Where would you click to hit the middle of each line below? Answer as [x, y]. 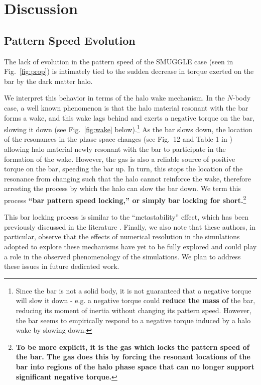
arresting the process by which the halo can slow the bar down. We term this [122, 188]
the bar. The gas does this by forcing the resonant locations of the [133, 357]
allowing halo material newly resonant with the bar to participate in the [115, 149]
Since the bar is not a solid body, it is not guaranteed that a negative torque [134, 290]
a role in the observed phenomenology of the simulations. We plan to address [122, 256]
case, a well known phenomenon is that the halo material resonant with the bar [126, 107]
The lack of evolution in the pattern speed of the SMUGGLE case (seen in [119, 61]
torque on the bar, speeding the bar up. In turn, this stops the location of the [123, 169]
